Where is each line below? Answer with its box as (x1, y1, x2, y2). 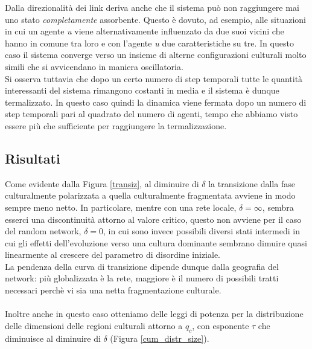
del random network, (5, 225, 81, 237)
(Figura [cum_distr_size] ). (110, 331, 209, 344)
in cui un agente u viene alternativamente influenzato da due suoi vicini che (5, 25, 284, 37)
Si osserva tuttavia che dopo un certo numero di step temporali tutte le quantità (5, 72, 303, 85)
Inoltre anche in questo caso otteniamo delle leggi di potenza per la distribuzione (5, 307, 304, 320)
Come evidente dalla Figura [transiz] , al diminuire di (5, 177, 199, 190)
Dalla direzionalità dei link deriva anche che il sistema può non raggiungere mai (5, 1, 299, 13)
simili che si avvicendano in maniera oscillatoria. (5, 60, 183, 72)
